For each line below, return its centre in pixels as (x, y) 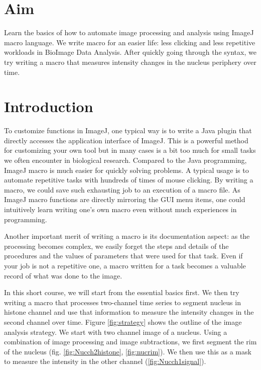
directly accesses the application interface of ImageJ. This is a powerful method (126, 140)
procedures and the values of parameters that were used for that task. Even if (123, 256)
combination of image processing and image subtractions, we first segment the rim (130, 342)
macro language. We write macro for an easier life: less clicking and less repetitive (130, 42)
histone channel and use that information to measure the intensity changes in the (129, 312)
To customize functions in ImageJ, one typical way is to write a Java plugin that (128, 130)
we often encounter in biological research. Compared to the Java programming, (125, 160)
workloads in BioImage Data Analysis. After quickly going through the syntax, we (130, 52)
